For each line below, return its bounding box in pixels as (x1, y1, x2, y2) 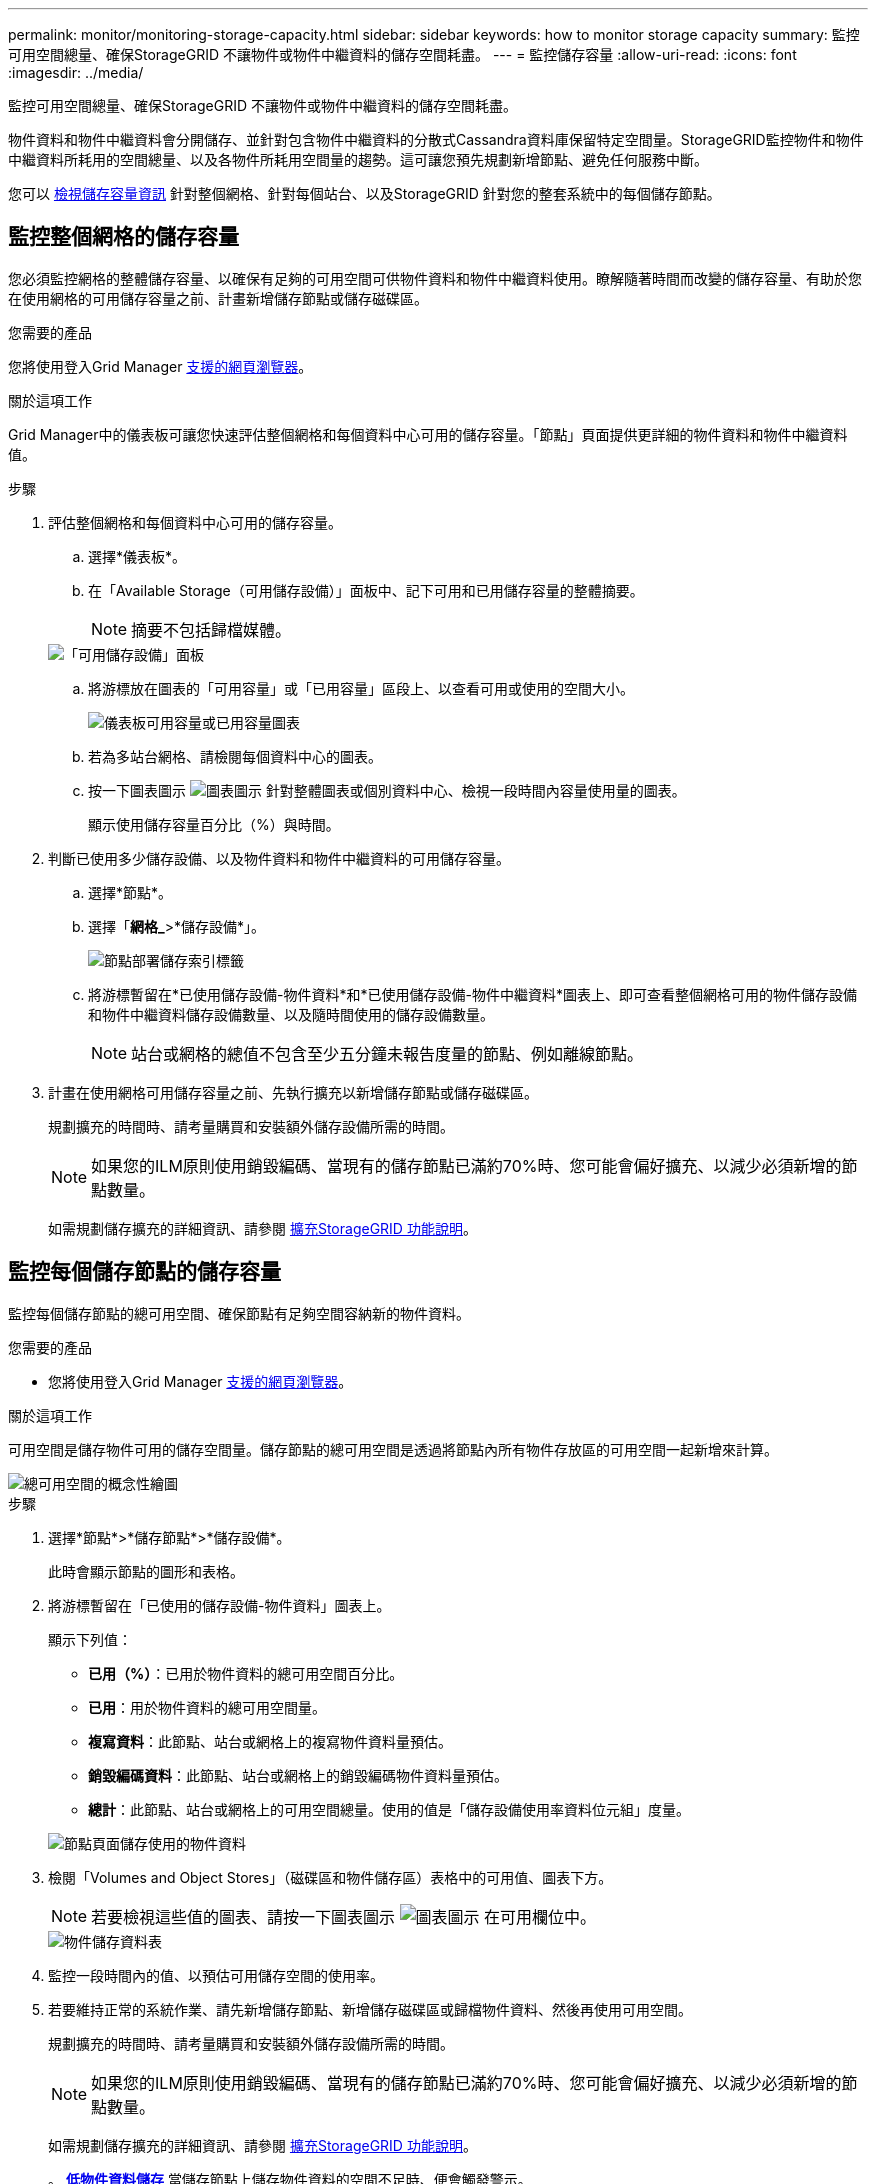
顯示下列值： (48, 1630, 132, 1648)
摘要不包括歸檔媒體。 (131, 619, 292, 640)
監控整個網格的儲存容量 (8, 224, 239, 250)
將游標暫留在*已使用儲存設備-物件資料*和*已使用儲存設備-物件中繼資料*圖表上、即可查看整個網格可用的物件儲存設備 (88, 985, 857, 1003)
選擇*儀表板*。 (88, 547, 187, 565)
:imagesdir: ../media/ (8, 64, 144, 81)
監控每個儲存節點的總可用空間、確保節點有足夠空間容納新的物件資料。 (8, 1304, 470, 1322)
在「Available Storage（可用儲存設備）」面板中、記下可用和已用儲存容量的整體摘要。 (88, 581, 644, 599)
